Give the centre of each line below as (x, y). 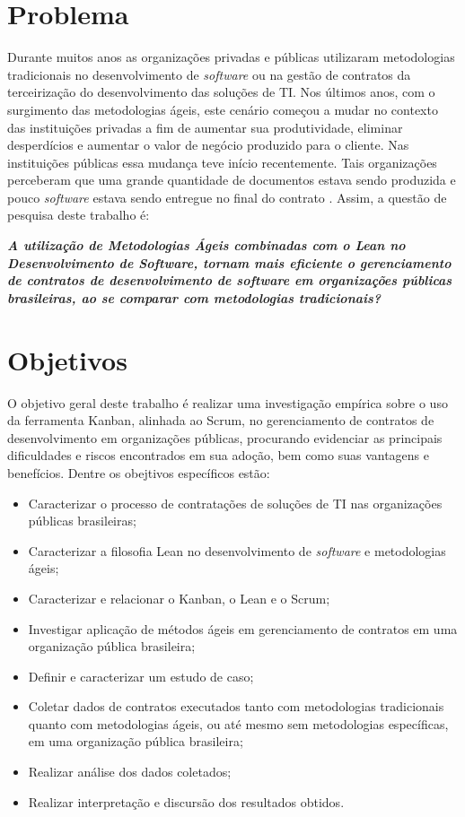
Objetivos (67, 359)
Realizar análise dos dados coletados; (130, 772)
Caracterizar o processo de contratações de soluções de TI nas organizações (235, 503)
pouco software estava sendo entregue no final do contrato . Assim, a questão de (227, 197)
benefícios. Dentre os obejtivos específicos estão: (139, 472)
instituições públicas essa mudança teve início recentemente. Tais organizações (222, 162)
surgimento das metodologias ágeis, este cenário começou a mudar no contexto (223, 109)
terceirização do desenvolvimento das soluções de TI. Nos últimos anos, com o (221, 92)
